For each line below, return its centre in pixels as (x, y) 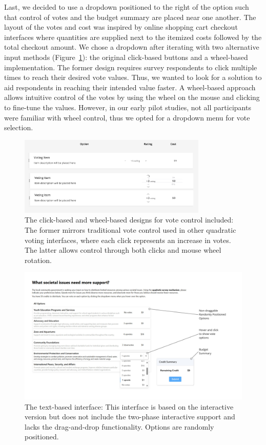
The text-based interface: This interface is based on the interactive (129, 406)
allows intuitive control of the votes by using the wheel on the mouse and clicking (132, 97)
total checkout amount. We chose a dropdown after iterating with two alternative (132, 47)
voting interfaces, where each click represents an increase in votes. (128, 240)
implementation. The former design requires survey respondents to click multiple (131, 67)
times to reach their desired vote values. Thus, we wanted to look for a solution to (133, 77)
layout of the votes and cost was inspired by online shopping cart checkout (121, 27)
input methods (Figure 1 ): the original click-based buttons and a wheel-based (126, 57)
